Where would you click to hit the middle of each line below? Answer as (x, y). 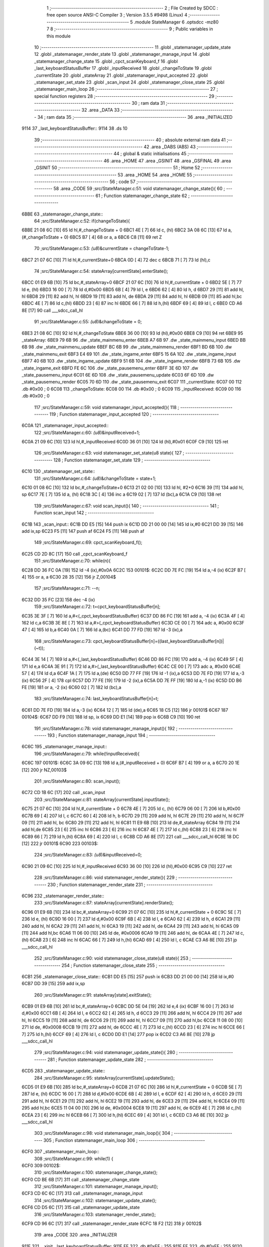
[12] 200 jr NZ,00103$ (44, 770)
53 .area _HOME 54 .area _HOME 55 (155, 175)
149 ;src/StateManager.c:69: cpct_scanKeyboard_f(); (88, 542)
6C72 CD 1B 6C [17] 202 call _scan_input (64, 793)
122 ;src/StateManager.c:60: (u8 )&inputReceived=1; (87, 432)
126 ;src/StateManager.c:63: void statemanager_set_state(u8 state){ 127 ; (109, 453)
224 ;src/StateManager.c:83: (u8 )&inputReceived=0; (88, 855)
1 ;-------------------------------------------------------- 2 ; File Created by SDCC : (133, 8)
